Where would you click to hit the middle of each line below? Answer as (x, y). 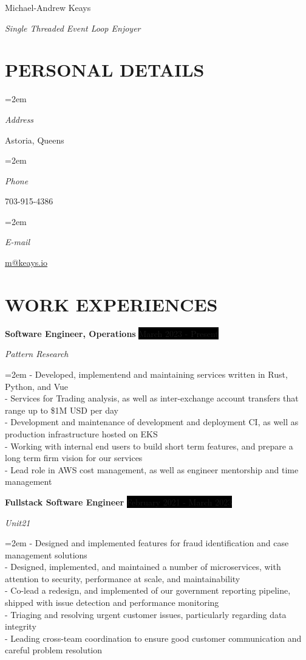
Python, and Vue (37, 386)
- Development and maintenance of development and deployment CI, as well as (152, 422)
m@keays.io (26, 262)
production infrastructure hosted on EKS (81, 433)
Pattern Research (37, 354)
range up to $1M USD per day (62, 410)
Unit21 (18, 522)
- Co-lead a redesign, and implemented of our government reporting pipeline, (148, 590)
